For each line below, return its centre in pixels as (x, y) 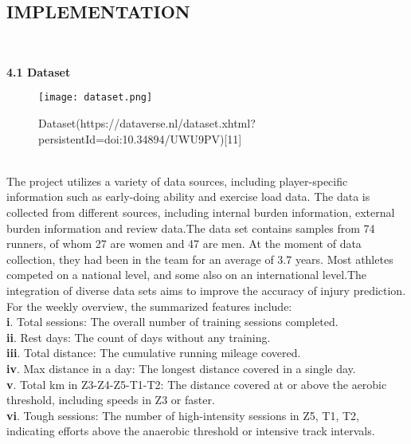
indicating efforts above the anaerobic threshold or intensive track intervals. (191, 431)
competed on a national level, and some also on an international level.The (187, 275)
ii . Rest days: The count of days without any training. (139, 337)
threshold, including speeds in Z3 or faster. (111, 400)
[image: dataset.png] (96, 98)
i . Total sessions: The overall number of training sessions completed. (172, 322)
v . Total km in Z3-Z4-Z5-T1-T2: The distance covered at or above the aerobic (197, 384)
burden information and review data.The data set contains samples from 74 (191, 228)
